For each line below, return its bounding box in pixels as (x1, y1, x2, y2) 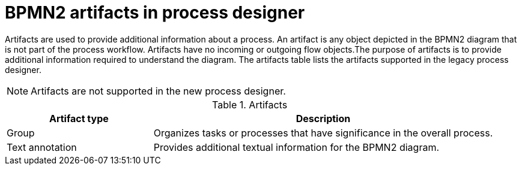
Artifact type (49, 112, 109, 125)
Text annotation (7, 141, 77, 153)
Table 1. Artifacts (212, 98, 288, 111)
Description (296, 112, 351, 125)
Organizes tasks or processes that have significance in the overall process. (153, 126, 493, 139)
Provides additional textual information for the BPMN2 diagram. (153, 141, 440, 153)
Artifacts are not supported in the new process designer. (31, 84, 286, 97)
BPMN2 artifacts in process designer (5, 2, 305, 23)
